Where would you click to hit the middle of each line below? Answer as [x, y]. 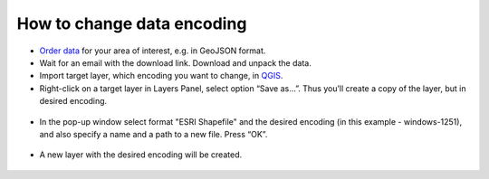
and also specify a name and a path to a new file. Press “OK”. [153, 134]
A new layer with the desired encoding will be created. [141, 155]
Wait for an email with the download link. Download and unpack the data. [175, 62]
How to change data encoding [132, 24]
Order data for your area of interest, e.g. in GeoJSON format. [153, 51]
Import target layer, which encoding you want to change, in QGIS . [161, 76]
